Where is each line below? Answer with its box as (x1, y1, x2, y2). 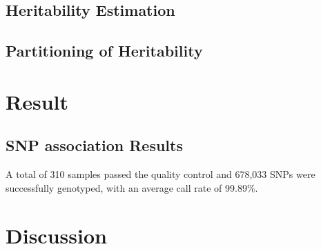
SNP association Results (6, 135, 183, 156)
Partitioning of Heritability (6, 40, 203, 61)
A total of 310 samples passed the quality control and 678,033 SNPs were (6, 167, 315, 181)
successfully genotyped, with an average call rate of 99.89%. (6, 180, 258, 195)
